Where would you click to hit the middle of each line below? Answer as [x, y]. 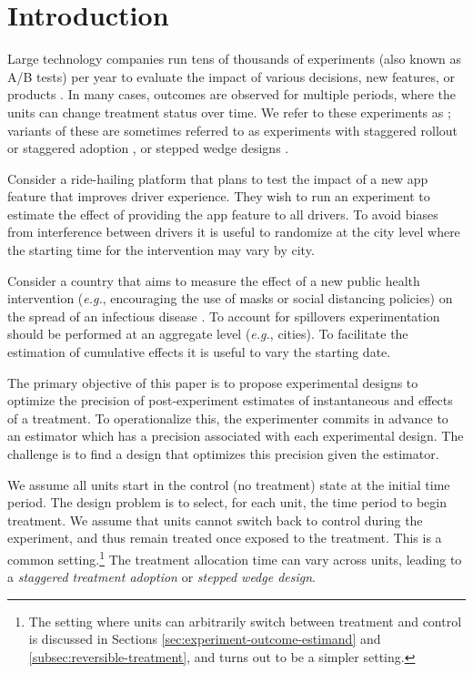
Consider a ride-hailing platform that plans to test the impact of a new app [218, 178]
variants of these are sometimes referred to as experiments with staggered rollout [233, 130]
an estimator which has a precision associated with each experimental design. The [236, 436]
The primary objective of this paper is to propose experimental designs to [213, 382]
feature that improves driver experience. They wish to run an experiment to [219, 196]
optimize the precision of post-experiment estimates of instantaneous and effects [230, 400]
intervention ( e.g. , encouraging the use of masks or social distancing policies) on [230, 298]
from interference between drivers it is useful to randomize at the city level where [234, 232]
